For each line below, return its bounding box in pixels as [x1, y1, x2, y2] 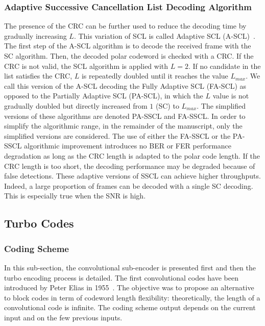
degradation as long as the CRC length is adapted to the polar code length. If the [4, 150, 260, 161]
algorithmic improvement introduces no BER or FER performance [24, 140, 232, 151]
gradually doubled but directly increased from [4, 100, 148, 111]
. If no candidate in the [188, 60, 261, 71]
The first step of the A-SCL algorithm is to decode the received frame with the [4, 40, 251, 51]
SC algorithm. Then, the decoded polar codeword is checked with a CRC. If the [4, 51, 254, 61]
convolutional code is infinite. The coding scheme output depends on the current [4, 302, 256, 313]
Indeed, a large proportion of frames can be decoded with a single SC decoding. [4, 180, 253, 191]
